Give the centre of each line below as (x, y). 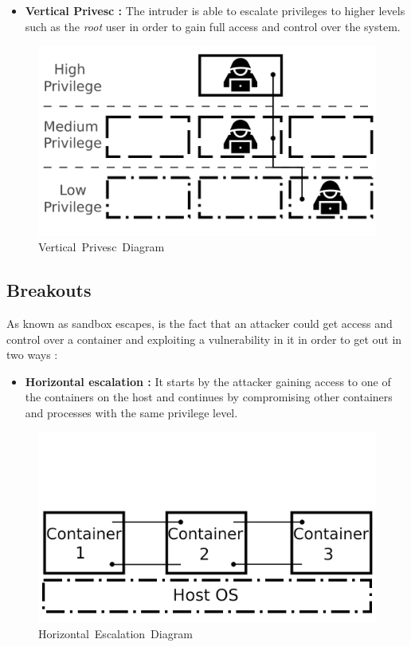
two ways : (32, 355)
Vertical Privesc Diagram (102, 247)
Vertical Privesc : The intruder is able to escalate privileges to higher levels (215, 10)
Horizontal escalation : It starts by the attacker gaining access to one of (208, 381)
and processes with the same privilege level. (131, 413)
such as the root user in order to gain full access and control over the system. (213, 26)
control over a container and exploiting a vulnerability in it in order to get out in (204, 339)
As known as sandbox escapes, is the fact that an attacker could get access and (200, 323)
